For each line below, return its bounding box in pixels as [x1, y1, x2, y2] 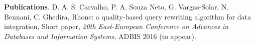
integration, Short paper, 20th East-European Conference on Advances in [4, 21, 229, 31]
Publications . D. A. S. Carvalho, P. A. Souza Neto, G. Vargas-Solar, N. [4, 1, 229, 11]
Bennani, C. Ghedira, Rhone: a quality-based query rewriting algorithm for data [4, 11, 251, 21]
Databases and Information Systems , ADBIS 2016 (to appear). [4, 30, 196, 41]
